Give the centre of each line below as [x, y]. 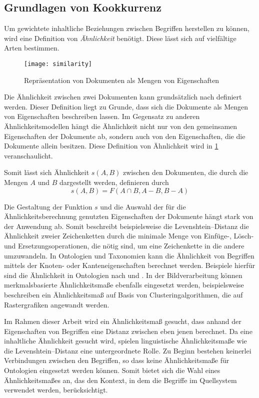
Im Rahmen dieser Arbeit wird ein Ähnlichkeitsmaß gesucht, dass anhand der [123, 321]
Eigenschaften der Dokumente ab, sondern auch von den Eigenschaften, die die [125, 136]
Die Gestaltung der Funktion [48, 206]
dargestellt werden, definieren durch [114, 182]
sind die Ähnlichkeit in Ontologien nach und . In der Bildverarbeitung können [123, 275]
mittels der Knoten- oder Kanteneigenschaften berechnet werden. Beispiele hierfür [129, 265]
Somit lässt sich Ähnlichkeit [47, 172]
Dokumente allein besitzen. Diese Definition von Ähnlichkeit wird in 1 [111, 146]
